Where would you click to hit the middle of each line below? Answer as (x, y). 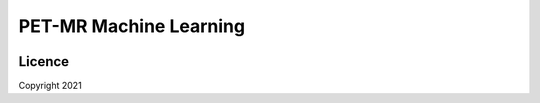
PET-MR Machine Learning (131, 26)
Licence (44, 61)
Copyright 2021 (50, 86)
